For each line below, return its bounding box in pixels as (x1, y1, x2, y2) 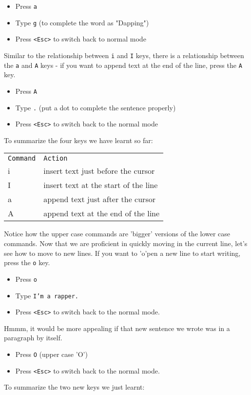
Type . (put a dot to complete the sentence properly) (15, 102, 176, 112)
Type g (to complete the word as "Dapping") (15, 17, 149, 27)
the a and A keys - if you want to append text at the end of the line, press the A (4, 60, 242, 70)
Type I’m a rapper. (15, 290, 79, 300)
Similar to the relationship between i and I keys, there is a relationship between (4, 50, 244, 60)
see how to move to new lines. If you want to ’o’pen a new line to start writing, (4, 248, 241, 258)
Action (43, 154, 68, 163)
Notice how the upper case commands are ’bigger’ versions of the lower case (4, 229, 231, 239)
